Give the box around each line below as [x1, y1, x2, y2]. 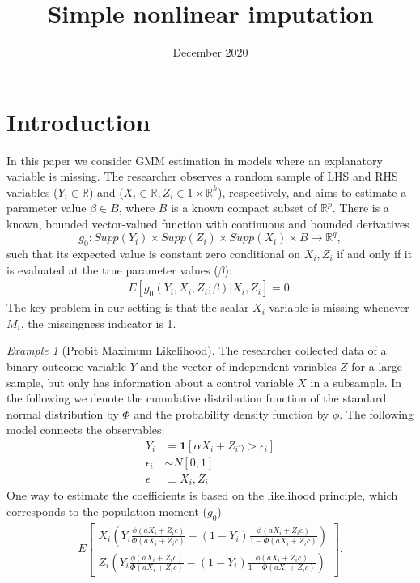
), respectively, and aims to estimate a [217, 183, 407, 200]
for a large [351, 357, 402, 374]
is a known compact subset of [171, 199, 317, 216]
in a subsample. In [310, 373, 402, 390]
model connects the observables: [6, 421, 165, 438]
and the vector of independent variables [140, 357, 337, 374]
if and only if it [337, 245, 413, 262]
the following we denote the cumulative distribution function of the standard [6, 389, 387, 406]
